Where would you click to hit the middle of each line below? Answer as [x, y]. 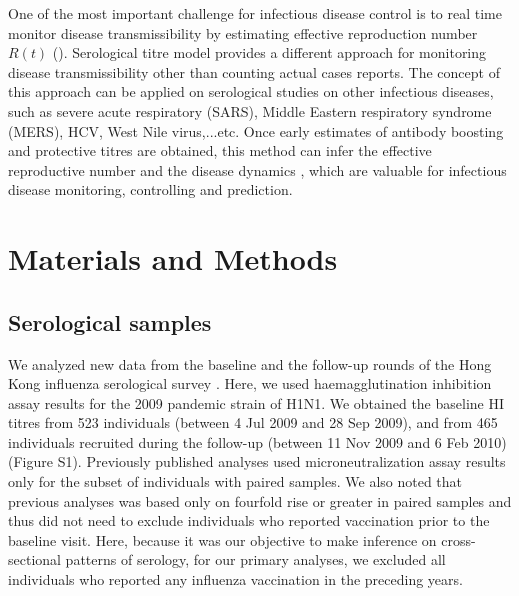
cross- [458, 539]
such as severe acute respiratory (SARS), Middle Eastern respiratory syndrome [250, 110]
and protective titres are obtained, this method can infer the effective [220, 150]
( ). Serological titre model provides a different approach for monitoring [269, 52]
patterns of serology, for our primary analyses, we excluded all [255, 559]
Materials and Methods [173, 258]
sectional [34, 559]
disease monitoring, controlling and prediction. [150, 189]
